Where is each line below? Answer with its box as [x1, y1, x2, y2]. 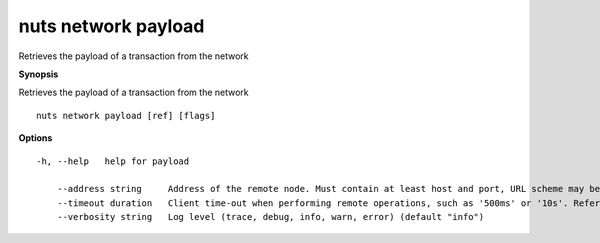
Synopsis [18, 68, 59, 80]
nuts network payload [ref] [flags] [36, 110, 216, 121]
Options [18, 132, 53, 144]
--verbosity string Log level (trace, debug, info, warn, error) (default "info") [56, 211, 485, 223]
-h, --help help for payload [36, 155, 190, 167]
